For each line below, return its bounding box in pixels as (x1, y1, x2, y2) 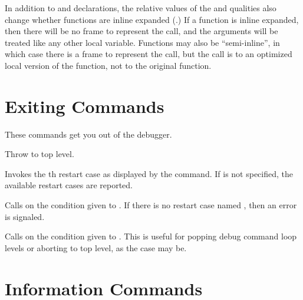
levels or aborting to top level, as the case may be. (5, 241, 187, 254)
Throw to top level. (5, 148, 74, 160)
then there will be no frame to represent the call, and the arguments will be (5, 25, 278, 37)
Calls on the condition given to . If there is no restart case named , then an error (5, 199, 297, 211)
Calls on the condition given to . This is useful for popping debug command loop (5, 230, 297, 242)
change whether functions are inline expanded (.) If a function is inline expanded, (5, 13, 299, 25)
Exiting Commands (5, 94, 164, 118)
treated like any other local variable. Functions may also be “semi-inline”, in (5, 36, 280, 48)
